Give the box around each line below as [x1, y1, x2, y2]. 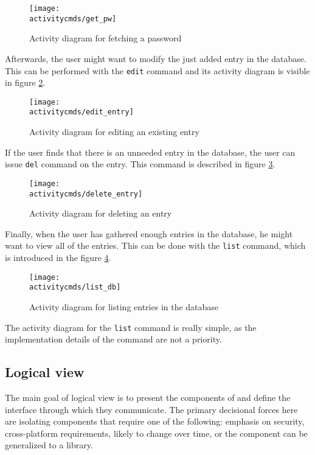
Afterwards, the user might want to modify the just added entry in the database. [5, 52, 306, 64]
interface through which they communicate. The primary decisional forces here [5, 403, 298, 415]
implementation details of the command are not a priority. [5, 333, 222, 346]
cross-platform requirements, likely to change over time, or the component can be [5, 426, 308, 439]
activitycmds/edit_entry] [29, 108, 134, 117]
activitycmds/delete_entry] [29, 189, 143, 198]
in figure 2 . [5, 76, 46, 89]
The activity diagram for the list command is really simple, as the [5, 321, 257, 333]
